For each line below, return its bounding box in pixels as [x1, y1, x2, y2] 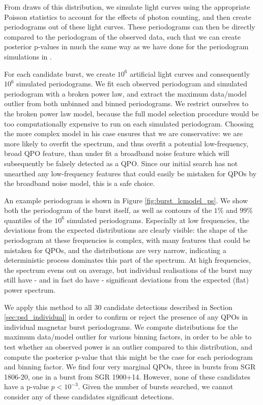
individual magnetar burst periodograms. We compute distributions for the [4, 321, 238, 332]
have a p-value [4, 381, 49, 392]
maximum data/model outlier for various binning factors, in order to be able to [4, 331, 252, 342]
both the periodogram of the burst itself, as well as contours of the [4, 205, 212, 215]
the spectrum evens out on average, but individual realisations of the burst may [4, 264, 253, 275]
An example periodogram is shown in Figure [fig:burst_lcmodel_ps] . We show [4, 195, 248, 205]
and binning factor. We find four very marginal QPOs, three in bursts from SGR [4, 361, 256, 372]
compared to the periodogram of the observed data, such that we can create [4, 31, 241, 42]
